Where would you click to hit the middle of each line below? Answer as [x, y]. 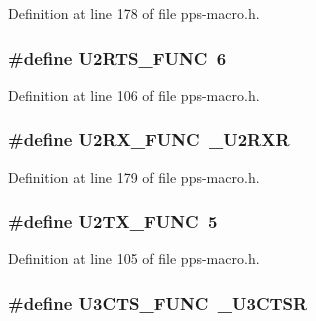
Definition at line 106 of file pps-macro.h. [134, 94]
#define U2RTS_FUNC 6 [117, 57]
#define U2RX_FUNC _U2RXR [149, 139]
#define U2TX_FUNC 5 [113, 221]
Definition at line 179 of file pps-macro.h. [134, 176]
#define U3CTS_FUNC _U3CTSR [158, 302]
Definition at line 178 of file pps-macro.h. [134, 13]
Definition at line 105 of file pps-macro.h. [134, 258]
